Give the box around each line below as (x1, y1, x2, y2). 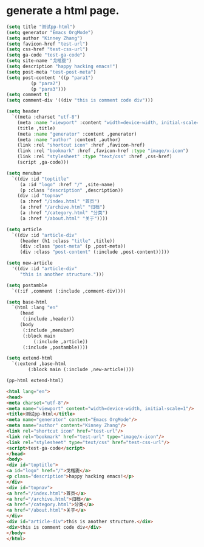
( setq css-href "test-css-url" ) (6, 46, 88, 52)
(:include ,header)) (22, 316, 75, 322)
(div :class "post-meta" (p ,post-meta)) (19, 243, 126, 249)
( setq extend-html (6, 355, 53, 361)
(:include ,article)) (33, 338, 88, 344)
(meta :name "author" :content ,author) (17, 136, 121, 143)
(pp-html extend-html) (6, 378, 64, 384)
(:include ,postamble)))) (22, 344, 88, 350)
